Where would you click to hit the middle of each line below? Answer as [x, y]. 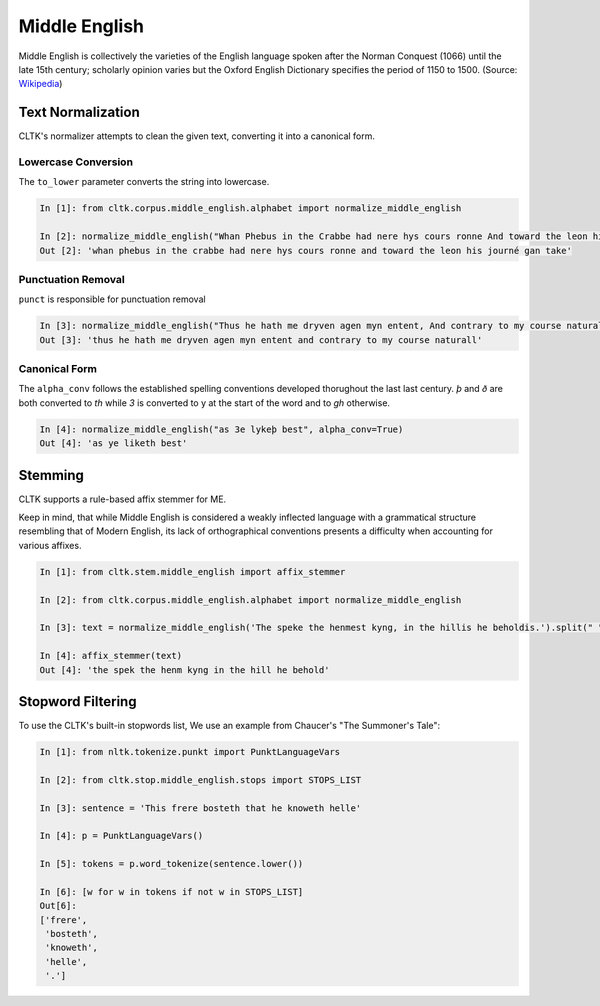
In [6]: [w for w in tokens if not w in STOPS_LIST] [171, 891]
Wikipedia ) [40, 84]
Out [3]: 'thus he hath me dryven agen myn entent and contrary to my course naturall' [261, 339]
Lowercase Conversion [76, 162]
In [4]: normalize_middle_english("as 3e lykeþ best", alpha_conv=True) [221, 429]
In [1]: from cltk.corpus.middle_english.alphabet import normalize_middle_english [250, 208]
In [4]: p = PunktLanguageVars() [121, 836]
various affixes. [50, 545]
